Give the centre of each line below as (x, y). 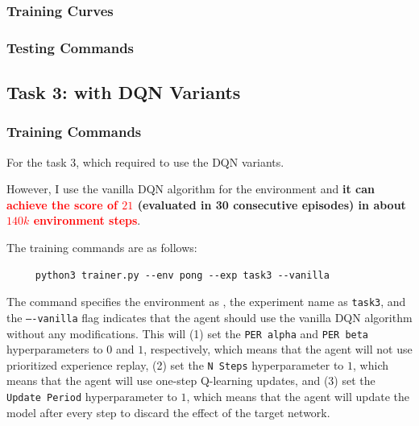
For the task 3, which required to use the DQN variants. (145, 161)
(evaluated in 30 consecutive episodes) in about (272, 204)
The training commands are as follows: (102, 248)
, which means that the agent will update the (298, 397)
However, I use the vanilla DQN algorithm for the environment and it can (191, 189)
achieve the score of (62, 204)
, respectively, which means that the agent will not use (278, 349)
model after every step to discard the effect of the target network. (168, 412)
